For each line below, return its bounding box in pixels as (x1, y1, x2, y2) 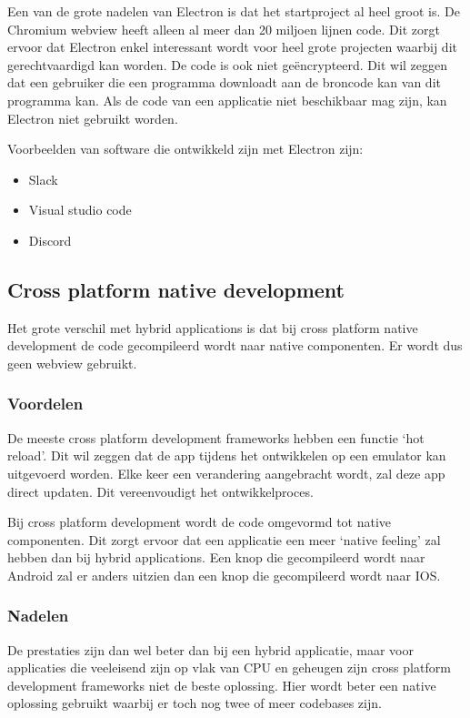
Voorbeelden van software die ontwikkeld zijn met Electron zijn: (7, 139, 364, 158)
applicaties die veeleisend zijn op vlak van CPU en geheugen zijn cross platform (7, 658, 451, 677)
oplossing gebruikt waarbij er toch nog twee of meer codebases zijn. (7, 693, 382, 713)
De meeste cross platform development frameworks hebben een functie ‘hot (7, 428, 425, 447)
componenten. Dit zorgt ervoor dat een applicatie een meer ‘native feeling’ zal (7, 530, 441, 549)
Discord (28, 230, 72, 249)
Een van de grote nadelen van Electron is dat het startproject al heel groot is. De (7, 2, 460, 20)
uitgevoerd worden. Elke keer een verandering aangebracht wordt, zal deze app (7, 463, 445, 482)
